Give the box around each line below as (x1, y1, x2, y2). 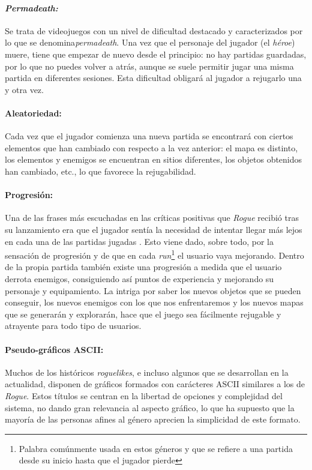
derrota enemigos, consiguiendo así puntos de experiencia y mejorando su (5, 272, 274, 285)
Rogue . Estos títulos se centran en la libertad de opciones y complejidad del (5, 389, 283, 402)
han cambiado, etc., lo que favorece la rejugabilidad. (5, 164, 196, 177)
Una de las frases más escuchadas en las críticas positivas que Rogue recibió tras (5, 211, 299, 224)
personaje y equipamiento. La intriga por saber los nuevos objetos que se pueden (5, 284, 301, 297)
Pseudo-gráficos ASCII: (5, 343, 104, 355)
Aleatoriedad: (5, 106, 62, 119)
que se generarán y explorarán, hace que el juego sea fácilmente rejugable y (5, 307, 281, 320)
